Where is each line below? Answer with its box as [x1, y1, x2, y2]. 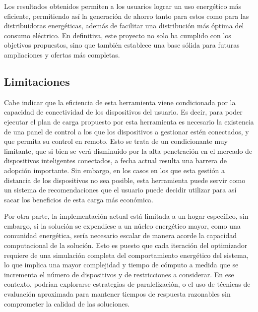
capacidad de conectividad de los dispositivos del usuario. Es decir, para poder [4, 107, 243, 117]
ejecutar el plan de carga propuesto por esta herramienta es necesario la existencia [4, 116, 254, 126]
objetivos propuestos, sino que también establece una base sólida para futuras [4, 40, 240, 50]
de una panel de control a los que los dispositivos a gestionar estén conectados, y [4, 126, 249, 136]
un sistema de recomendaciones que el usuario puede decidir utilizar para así [4, 185, 237, 195]
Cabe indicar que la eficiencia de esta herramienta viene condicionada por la [4, 97, 236, 107]
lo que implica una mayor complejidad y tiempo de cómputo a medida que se [4, 259, 239, 270]
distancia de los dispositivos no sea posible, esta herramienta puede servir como [4, 175, 246, 185]
